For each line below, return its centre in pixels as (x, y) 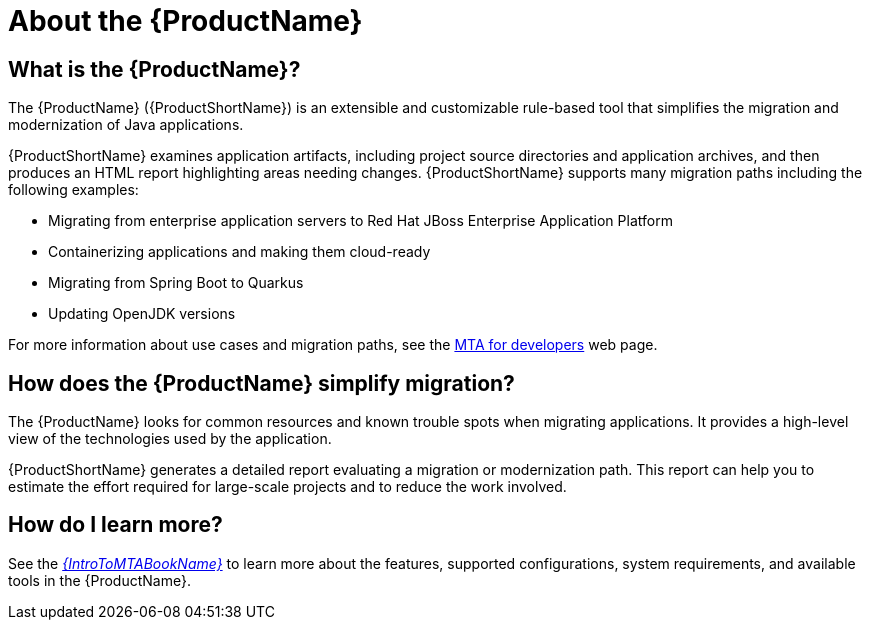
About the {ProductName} (185, 21)
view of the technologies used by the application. (170, 439)
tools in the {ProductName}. (99, 580)
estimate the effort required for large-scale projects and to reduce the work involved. (287, 487)
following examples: (73, 190)
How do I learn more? (115, 525)
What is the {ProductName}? (154, 69)
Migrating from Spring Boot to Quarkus (176, 283)
